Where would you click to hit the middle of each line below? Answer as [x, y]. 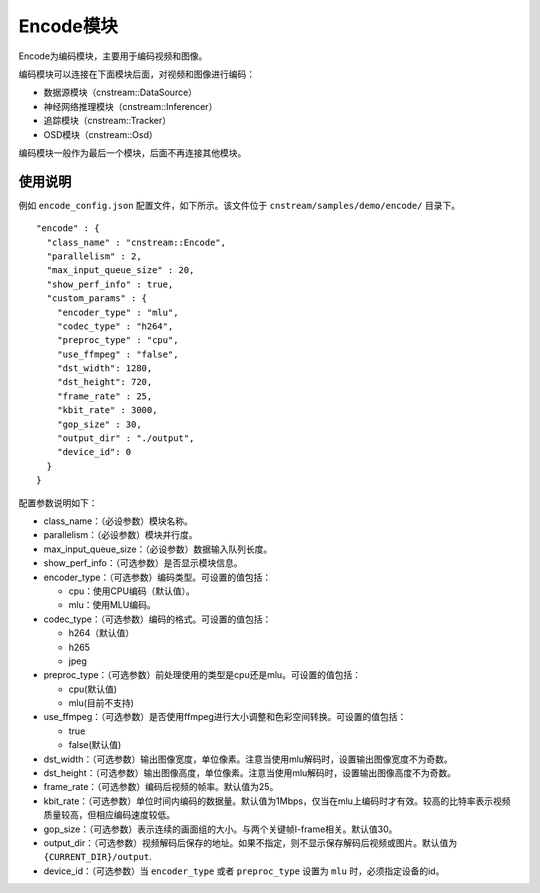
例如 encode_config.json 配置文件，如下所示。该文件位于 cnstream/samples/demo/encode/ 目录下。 [239, 205]
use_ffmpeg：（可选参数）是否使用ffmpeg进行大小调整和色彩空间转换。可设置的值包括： [225, 717]
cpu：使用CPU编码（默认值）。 [131, 591]
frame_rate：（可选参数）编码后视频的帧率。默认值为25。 [161, 787]
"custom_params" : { [97, 298]
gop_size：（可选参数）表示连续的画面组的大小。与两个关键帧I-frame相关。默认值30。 [220, 829]
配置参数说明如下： [58, 502]
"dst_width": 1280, [104, 368]
